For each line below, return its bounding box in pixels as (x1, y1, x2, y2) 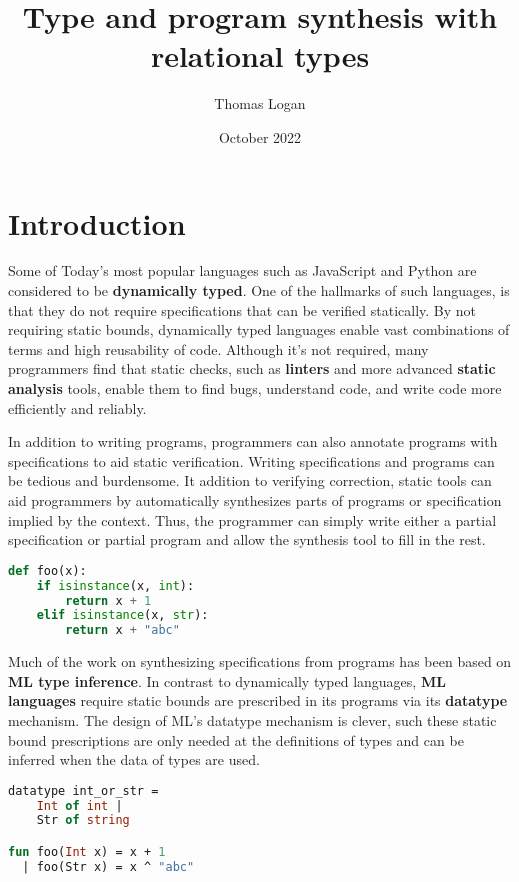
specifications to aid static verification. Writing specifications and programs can (8, 450, 495, 471)
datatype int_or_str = (8, 783, 159, 798)
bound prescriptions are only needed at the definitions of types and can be (8, 729, 464, 750)
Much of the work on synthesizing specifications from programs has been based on (8, 651, 512, 672)
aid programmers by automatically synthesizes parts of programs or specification (8, 489, 502, 510)
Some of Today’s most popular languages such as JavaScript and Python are (8, 260, 477, 281)
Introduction (8, 202, 186, 243)
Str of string (36, 813, 130, 828)
